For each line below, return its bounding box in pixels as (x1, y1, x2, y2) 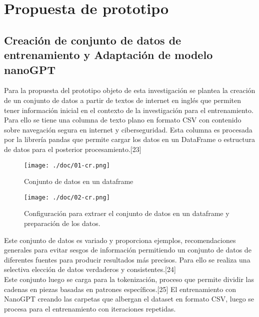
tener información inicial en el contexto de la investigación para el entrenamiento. (4, 104, 253, 115)
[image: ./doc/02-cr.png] (24, 193, 110, 201)
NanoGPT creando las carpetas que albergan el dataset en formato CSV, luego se (4, 293, 254, 304)
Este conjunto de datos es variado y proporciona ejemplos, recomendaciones (4, 234, 236, 245)
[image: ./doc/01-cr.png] (24, 161, 110, 169)
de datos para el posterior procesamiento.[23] (4, 143, 141, 154)
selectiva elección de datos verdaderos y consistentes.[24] (4, 264, 176, 274)
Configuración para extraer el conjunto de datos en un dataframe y (24, 208, 229, 218)
